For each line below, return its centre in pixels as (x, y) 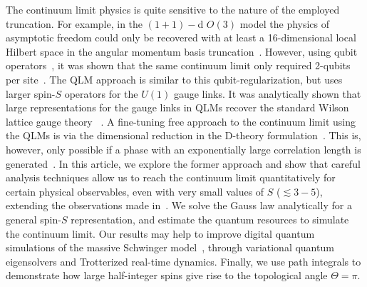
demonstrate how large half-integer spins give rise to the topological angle (167, 275)
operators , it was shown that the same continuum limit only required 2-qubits (178, 65)
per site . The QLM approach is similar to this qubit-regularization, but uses (174, 79)
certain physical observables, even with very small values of (135, 191)
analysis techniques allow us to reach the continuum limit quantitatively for (171, 177)
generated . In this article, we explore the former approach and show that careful (183, 163)
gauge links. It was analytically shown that (267, 93)
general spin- (33, 219)
